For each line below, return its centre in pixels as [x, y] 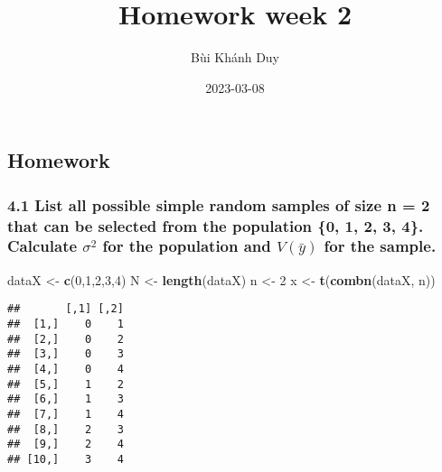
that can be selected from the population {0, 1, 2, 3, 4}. [216, 225]
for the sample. [380, 246]
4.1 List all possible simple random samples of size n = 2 [219, 204]
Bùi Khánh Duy [235, 57]
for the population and [187, 246]
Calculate [42, 246]
